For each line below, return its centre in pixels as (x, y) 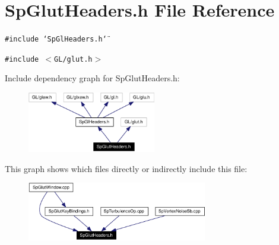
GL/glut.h (73, 59)
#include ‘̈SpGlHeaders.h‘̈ (56, 39)
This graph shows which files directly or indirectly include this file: (126, 168)
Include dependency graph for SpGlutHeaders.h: (92, 78)
